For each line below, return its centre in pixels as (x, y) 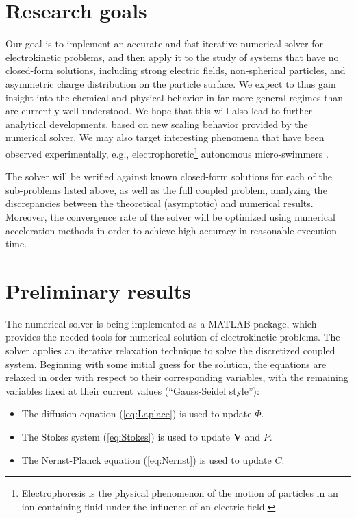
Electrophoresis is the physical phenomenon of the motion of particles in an (180, 493)
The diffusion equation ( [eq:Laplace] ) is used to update (137, 414)
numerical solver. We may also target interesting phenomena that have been (165, 137)
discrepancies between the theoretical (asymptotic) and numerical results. (160, 203)
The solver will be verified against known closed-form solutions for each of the (169, 176)
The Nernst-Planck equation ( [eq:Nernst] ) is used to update (147, 459)
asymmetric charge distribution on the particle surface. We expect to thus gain (171, 83)
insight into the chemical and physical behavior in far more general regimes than (175, 97)
